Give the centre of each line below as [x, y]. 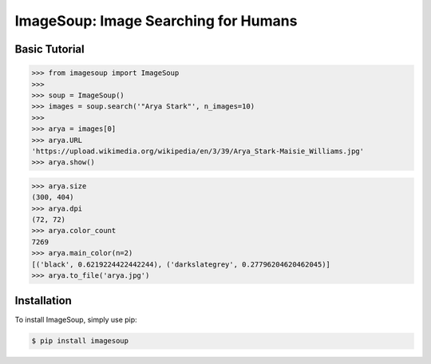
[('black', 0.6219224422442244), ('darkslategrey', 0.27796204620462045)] [181, 264]
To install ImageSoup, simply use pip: [76, 320]
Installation [43, 301]
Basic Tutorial [49, 49]
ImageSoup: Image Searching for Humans [156, 21]
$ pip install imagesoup [80, 341]
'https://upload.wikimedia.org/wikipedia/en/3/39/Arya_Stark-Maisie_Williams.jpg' [198, 151]
